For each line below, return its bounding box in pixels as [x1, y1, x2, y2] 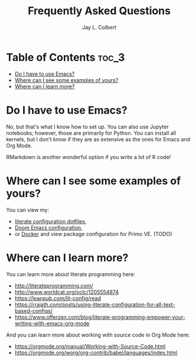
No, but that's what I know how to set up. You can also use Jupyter [6, 123, 169, 130]
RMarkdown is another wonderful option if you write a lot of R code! [6, 153, 171, 160]
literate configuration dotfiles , [14, 218, 87, 225]
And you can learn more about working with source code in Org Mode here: [6, 331, 190, 338]
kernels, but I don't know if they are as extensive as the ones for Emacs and [6, 135, 191, 143]
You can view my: [6, 206, 49, 214]
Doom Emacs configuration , [14, 224, 83, 231]
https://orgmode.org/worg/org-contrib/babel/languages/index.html [14, 349, 178, 356]
